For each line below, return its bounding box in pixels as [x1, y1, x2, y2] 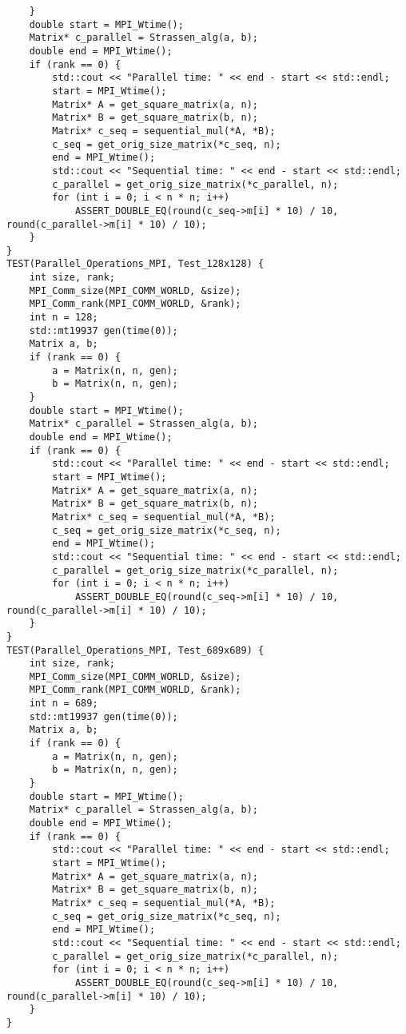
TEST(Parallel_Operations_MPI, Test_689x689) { [6, 644, 265, 656]
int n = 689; [29, 698, 98, 710]
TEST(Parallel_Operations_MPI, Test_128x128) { [6, 258, 265, 270]
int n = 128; [29, 312, 98, 324]
